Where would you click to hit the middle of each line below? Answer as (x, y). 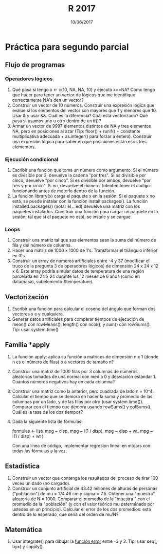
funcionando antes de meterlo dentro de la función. (64, 191)
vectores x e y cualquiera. (38, 314)
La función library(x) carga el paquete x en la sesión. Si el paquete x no (83, 196)
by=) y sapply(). (28, 547)
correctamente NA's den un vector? (48, 100)
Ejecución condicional (32, 159)
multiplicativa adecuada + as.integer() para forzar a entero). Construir (82, 136)
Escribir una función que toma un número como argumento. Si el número (85, 170)
